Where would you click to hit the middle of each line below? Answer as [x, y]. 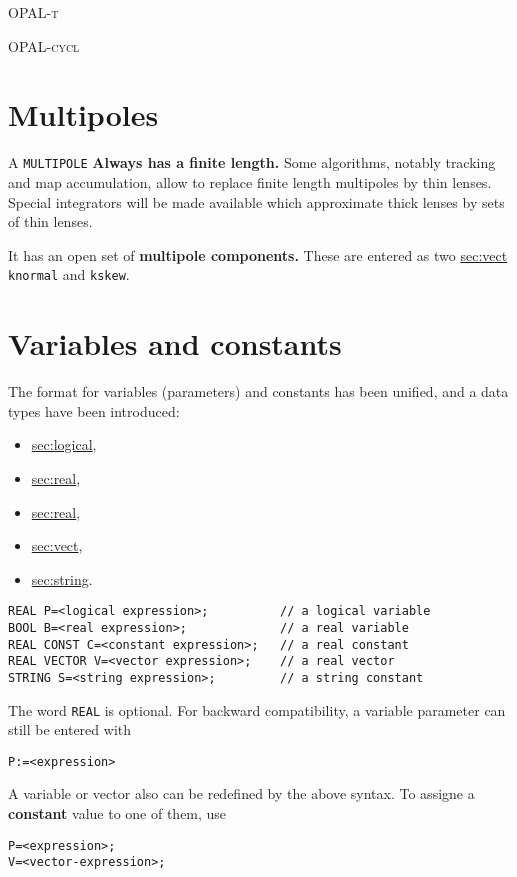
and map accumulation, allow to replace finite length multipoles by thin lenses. [250, 181]
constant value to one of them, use [117, 813]
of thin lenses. [50, 221]
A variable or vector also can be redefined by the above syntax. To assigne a [241, 793]
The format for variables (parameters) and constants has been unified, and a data [258, 391]
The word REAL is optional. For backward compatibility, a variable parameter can [257, 709]
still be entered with [70, 729]
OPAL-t [33, 12]
